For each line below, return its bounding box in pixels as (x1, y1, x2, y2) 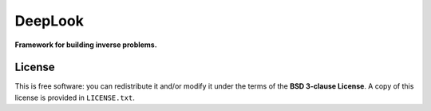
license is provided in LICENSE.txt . (14, 93, 136, 102)
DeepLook (14, 12, 84, 30)
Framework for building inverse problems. (14, 40, 157, 50)
